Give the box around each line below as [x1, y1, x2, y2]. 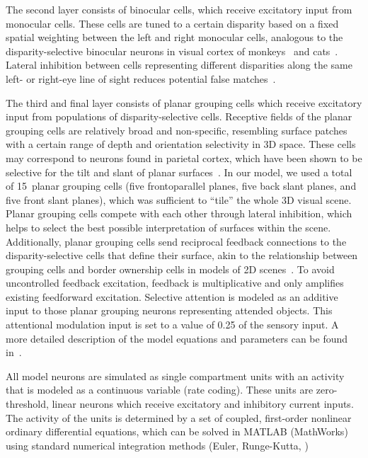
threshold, [6, 396, 49, 411]
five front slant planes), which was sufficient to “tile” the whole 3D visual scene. [6, 192, 352, 207]
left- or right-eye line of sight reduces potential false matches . [6, 71, 276, 86]
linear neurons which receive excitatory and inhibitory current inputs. [52, 396, 354, 411]
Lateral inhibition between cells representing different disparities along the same [6, 57, 352, 72]
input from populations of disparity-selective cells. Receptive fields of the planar [6, 109, 352, 124]
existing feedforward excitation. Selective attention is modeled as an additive [6, 289, 338, 304]
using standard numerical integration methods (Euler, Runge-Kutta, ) [6, 437, 309, 452]
